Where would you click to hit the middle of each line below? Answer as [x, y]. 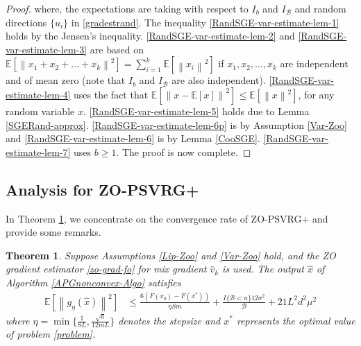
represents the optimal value [296, 320]
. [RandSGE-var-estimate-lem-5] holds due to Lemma [196, 111]
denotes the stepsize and [169, 320]
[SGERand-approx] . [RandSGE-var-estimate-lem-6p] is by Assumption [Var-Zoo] [176, 124]
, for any [316, 94]
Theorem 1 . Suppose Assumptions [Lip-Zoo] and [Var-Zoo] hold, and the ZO [171, 255]
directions [26, 22]
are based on [117, 49]
